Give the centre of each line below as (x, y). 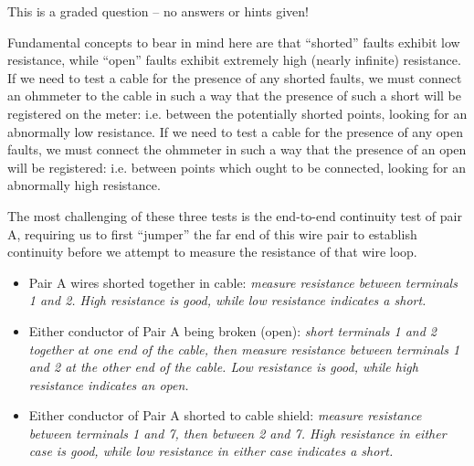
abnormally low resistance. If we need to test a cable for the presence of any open (235, 131)
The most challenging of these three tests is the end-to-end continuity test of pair (235, 215)
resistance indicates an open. (109, 384)
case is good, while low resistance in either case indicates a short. (211, 451)
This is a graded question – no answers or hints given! (158, 11)
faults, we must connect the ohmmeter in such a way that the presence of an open (237, 149)
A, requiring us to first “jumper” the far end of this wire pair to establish (212, 233)
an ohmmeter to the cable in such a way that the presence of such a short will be (234, 95)
